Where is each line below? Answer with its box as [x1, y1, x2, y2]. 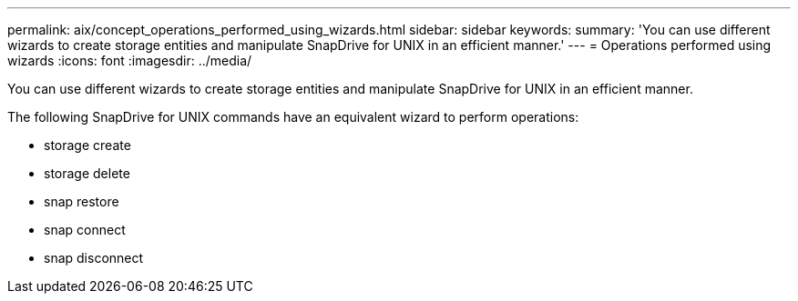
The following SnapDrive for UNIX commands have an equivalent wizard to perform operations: [7, 109, 579, 125]
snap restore [44, 194, 119, 209]
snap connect [44, 222, 126, 237]
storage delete [44, 166, 130, 181]
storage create [44, 137, 131, 153]
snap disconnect [44, 250, 144, 266]
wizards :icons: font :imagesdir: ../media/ [7, 53, 252, 68]
